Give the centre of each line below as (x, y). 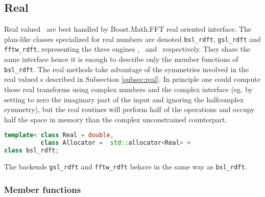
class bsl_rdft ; (32, 151)
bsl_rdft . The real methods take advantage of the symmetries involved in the (127, 69)
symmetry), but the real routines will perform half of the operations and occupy (129, 109)
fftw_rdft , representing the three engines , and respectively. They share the (127, 49)
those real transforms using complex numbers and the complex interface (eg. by (128, 89)
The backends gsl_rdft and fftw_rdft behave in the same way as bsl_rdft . (126, 166)
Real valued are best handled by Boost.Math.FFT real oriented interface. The (128, 29)
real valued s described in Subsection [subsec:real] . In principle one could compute (132, 79)
